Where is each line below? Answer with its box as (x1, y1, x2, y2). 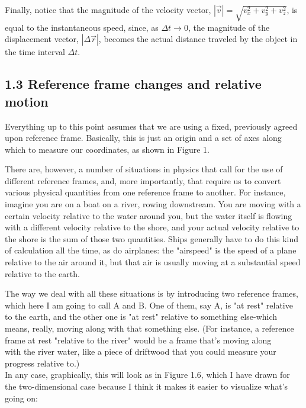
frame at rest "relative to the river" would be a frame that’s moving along (5, 333, 272, 346)
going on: (5, 391, 38, 404)
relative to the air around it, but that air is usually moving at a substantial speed (5, 256, 301, 268)
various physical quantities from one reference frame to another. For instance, (5, 186, 286, 198)
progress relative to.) (5, 356, 80, 369)
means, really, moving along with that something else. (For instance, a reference (5, 322, 294, 335)
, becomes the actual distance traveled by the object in (98, 33, 298, 45)
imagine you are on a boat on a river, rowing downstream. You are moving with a (5, 198, 301, 210)
